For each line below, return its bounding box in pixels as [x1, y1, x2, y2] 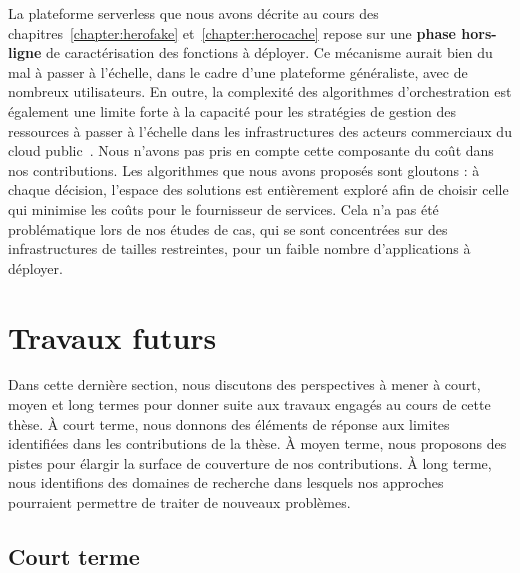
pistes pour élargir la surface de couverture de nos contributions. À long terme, [8, 452, 492, 473]
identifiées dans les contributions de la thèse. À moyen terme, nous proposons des [8, 433, 507, 454]
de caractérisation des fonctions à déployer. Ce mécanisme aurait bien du [45, 42, 493, 63]
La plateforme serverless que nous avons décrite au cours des [8, 3, 379, 23]
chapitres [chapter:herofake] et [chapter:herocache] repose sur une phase [8, 22, 456, 43]
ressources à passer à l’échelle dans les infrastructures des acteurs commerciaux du [8, 120, 512, 141]
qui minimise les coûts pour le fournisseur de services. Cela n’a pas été [8, 198, 439, 219]
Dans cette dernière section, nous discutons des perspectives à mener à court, [8, 374, 481, 395]
